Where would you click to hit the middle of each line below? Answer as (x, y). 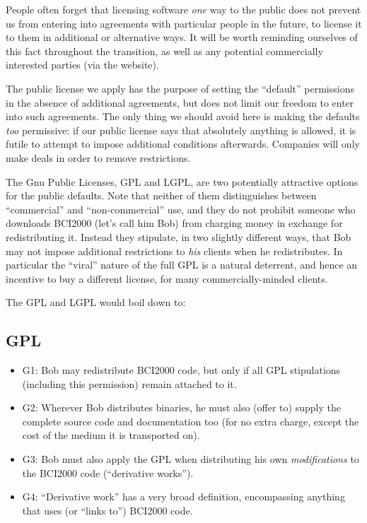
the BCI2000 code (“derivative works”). (108, 472)
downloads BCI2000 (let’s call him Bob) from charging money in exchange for (174, 223)
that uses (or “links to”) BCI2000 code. (107, 510)
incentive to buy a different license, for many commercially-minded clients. (167, 278)
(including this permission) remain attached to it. (129, 383)
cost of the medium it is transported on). (111, 435)
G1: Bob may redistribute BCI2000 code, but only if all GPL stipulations (181, 370)
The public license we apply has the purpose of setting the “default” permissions (180, 88)
